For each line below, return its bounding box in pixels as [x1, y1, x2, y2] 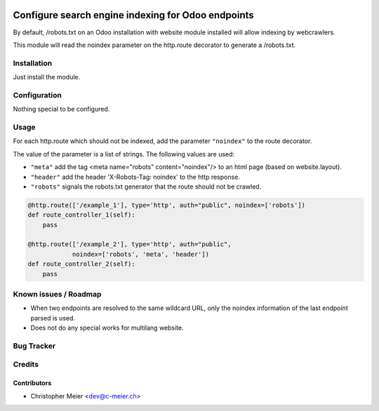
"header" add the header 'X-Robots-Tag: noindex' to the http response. [30, 173, 240, 181]
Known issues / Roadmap [13, 289, 102, 299]
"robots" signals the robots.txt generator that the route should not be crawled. [30, 182, 262, 191]
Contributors [13, 379, 52, 387]
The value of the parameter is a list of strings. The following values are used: [13, 149, 235, 158]
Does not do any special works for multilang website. [30, 323, 184, 332]
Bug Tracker [13, 341, 56, 351]
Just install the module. [13, 73, 81, 81]
